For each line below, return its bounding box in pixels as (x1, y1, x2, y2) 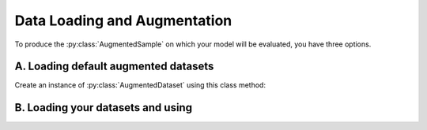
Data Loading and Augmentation (14, 12, 232, 29)
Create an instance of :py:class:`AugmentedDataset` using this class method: (14, 80, 266, 90)
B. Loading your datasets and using (14, 101, 193, 114)
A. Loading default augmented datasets (14, 60, 214, 73)
